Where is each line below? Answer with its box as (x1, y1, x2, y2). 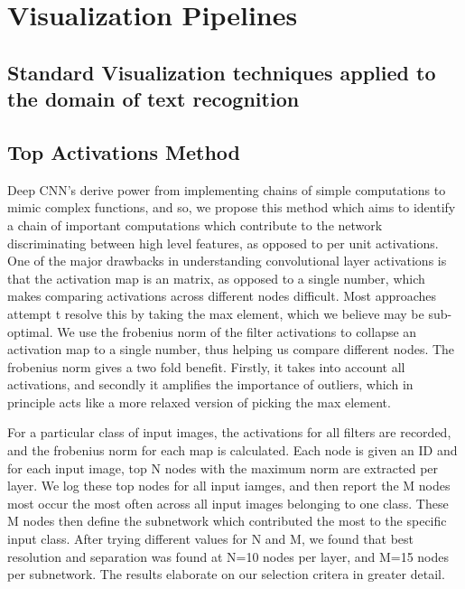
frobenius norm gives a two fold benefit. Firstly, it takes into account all (7, 357, 405, 376)
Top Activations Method (7, 137, 240, 165)
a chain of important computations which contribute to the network (7, 215, 383, 234)
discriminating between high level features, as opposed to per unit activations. (7, 233, 439, 252)
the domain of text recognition (7, 85, 300, 113)
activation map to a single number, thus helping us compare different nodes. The (7, 340, 455, 359)
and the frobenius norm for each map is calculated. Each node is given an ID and (7, 441, 458, 460)
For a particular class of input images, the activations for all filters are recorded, (7, 423, 451, 442)
